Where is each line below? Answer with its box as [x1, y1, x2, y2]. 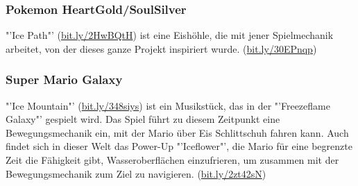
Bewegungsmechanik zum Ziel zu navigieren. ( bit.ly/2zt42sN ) [6, 166, 266, 180]
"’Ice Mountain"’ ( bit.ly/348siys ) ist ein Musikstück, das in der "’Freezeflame [6, 98, 330, 112]
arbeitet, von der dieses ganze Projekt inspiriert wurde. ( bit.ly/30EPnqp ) [6, 41, 317, 56]
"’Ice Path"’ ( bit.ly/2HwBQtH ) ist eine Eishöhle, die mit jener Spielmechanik [6, 28, 334, 42]
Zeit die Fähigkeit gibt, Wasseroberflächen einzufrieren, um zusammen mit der [6, 153, 339, 167]
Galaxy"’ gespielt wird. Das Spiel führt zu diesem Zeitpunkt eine [6, 112, 280, 126]
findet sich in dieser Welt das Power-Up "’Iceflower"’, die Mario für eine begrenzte [6, 139, 352, 153]
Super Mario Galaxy [6, 71, 123, 88]
